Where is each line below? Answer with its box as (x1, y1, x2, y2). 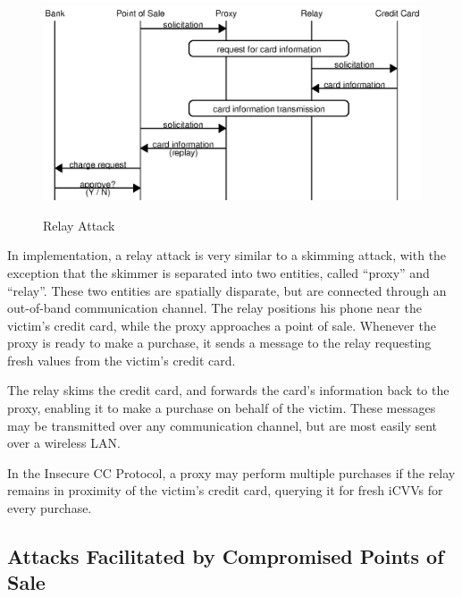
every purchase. (7, 499, 92, 517)
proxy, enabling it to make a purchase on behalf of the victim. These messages (7, 399, 436, 417)
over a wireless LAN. (7, 433, 121, 452)
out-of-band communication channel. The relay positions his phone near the (7, 298, 422, 317)
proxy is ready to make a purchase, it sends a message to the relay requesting (7, 333, 432, 352)
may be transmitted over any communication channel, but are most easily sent (7, 416, 438, 434)
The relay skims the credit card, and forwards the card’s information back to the (7, 381, 449, 399)
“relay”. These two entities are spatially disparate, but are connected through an (7, 281, 447, 299)
